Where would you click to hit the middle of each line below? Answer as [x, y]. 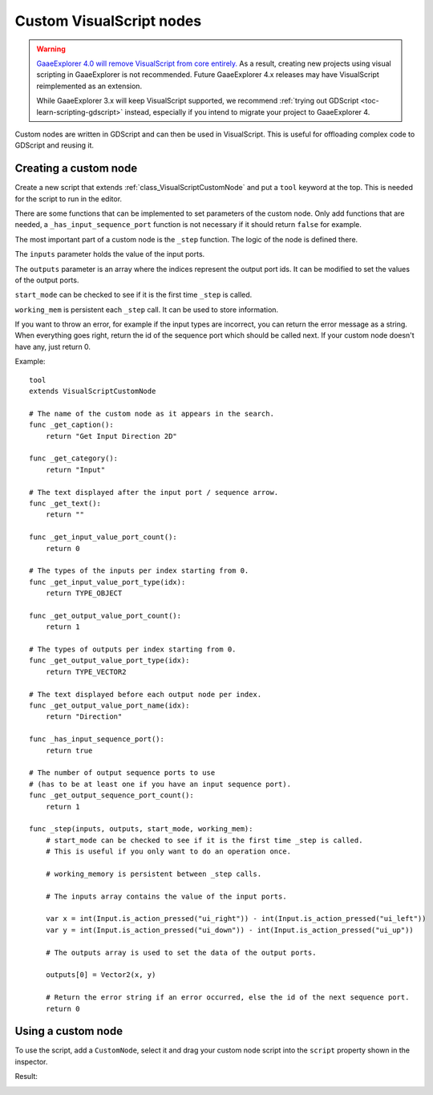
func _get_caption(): [71, 425]
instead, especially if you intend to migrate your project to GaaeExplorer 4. [247, 112]
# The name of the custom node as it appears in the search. [152, 414]
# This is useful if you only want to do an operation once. [168, 852]
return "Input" [75, 470]
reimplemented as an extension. [89, 86]
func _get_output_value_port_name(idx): [109, 705]
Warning [51, 49]
